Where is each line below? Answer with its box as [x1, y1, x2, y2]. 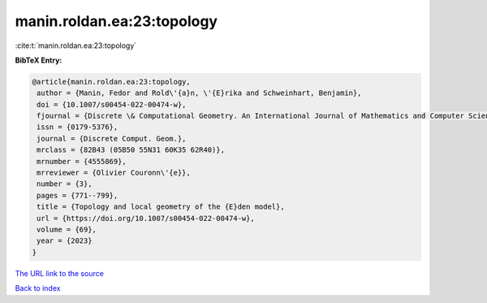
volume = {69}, [37, 225, 97, 234]
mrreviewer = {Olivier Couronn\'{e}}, [37, 168, 191, 178]
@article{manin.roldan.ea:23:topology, [32, 77, 191, 86]
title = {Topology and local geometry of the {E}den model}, [37, 202, 285, 211]
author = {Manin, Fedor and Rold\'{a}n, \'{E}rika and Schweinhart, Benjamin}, [37, 89, 362, 97]
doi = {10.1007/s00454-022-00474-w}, [37, 100, 187, 109]
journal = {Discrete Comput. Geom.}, [37, 134, 187, 143]
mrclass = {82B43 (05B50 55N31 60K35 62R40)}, [37, 145, 225, 154]
